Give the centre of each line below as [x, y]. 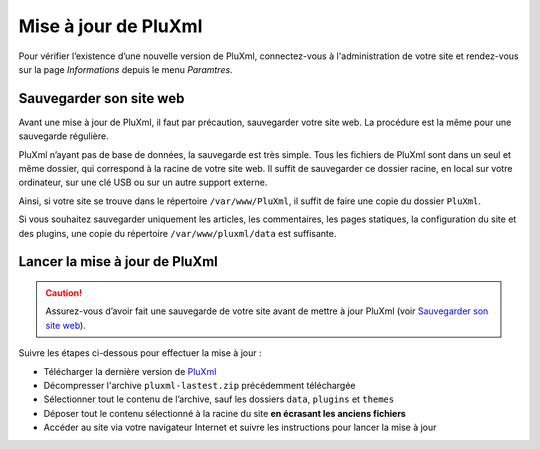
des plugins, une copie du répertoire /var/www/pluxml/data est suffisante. [177, 233]
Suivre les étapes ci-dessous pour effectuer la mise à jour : [140, 353]
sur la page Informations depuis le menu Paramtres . [126, 69]
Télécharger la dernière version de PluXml [130, 371]
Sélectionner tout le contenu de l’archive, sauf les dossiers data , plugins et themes [219, 399]
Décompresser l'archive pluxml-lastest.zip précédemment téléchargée [199, 385]
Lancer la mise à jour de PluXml [118, 261]
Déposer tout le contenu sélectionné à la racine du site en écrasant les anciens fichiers [225, 413]
